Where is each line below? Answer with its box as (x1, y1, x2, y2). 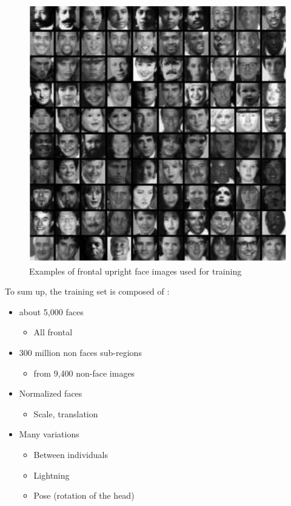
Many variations (19, 428, 79, 440)
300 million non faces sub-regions (19, 346, 142, 358)
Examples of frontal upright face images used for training (29, 264, 242, 277)
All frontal (33, 326, 73, 338)
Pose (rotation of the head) (33, 489, 135, 502)
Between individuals (33, 448, 108, 460)
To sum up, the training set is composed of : (5, 285, 170, 298)
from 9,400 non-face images (33, 366, 135, 379)
